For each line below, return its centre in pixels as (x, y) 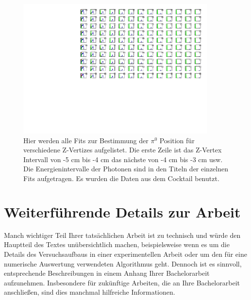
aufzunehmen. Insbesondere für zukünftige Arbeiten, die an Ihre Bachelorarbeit (122, 282)
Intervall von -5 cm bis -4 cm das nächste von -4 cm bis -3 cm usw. (123, 159)
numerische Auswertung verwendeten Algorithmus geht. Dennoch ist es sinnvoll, (123, 263)
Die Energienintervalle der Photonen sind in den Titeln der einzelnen (126, 169)
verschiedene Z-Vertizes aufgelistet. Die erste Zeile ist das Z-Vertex (123, 150)
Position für (177, 140)
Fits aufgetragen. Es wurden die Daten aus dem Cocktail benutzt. (121, 178)
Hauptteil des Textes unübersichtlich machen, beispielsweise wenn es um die (117, 244)
